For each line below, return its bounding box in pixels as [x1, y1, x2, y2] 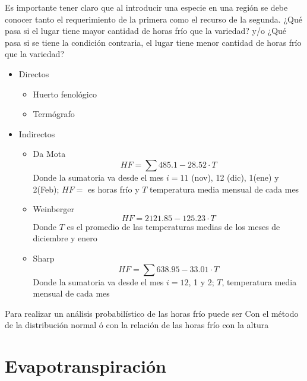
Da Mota [33, 147, 66, 160]
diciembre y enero [33, 232, 97, 244]
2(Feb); [33, 182, 59, 195]
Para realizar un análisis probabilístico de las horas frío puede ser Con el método [5, 307, 299, 319]
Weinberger [33, 203, 74, 215]
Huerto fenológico [33, 87, 97, 100]
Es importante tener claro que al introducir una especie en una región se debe [5, 1, 288, 13]
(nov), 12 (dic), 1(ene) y [191, 171, 279, 183]
